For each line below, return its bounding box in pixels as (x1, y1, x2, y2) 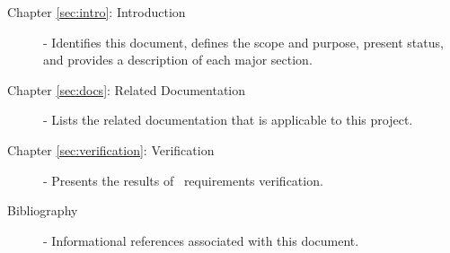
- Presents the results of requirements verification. (43, 170, 323, 189)
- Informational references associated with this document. (43, 231, 359, 249)
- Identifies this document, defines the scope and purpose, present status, (43, 32, 444, 51)
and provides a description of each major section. (43, 50, 313, 69)
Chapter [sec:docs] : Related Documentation (7, 80, 246, 99)
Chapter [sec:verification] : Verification (7, 140, 215, 159)
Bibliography (7, 201, 78, 220)
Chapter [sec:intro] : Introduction (7, 3, 186, 21)
